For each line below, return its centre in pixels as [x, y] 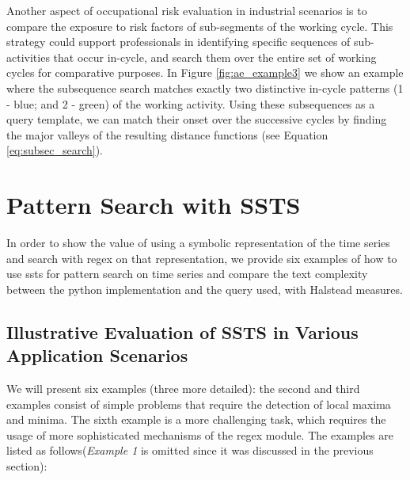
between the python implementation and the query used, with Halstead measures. [205, 289]
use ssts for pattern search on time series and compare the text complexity [187, 274]
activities [28, 57]
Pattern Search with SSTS [154, 205]
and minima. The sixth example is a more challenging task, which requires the [196, 419]
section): [27, 466]
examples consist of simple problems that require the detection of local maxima [199, 404]
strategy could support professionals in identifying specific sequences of [178, 42]
